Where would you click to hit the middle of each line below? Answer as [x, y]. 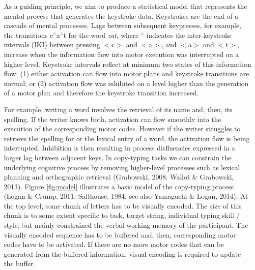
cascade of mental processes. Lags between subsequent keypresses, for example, [123, 25]
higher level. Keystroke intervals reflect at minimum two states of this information [127, 64]
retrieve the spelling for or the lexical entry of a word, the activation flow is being [127, 138]
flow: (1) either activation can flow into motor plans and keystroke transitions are [127, 74]
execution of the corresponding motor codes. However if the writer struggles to [122, 129]
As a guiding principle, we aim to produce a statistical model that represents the [126, 6]
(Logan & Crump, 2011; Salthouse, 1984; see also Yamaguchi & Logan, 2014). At [126, 196]
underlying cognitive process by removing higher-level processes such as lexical [122, 167]
